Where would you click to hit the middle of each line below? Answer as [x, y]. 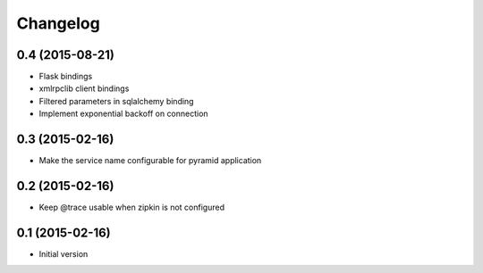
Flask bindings [66, 77]
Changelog [58, 23]
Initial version [64, 253]
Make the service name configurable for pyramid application [150, 161]
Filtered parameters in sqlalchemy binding [116, 101]
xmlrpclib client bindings [84, 88]
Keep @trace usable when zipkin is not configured [132, 207]
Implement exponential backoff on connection [124, 114]
